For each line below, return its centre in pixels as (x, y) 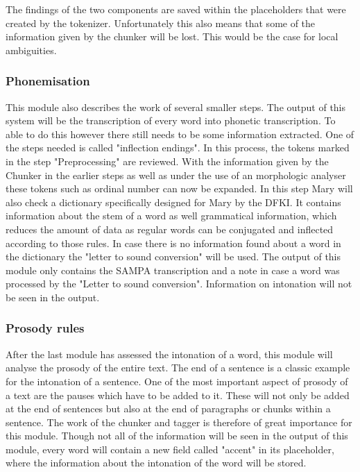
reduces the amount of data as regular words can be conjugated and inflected (170, 229)
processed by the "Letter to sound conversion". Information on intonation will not (179, 284)
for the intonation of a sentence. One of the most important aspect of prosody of (177, 381)
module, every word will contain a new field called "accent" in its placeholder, (170, 449)
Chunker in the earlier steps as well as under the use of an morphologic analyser (176, 175)
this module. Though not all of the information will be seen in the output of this (177, 436)
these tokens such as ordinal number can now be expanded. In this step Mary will (179, 188)
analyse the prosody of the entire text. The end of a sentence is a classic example (178, 368)
